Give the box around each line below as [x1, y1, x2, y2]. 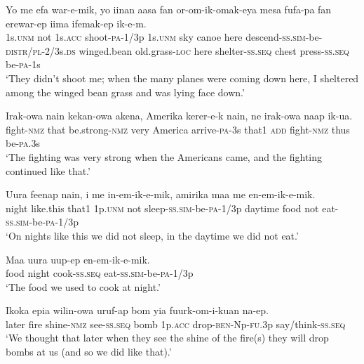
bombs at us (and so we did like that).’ [6, 344, 172, 359]
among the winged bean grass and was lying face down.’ [6, 84, 245, 99]
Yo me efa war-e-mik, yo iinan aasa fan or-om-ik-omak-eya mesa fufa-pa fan [6, 2, 332, 16]
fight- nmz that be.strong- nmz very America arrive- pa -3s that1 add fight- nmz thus [6, 122, 350, 136]
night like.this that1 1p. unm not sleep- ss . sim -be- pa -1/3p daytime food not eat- [6, 200, 339, 215]
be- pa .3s [6, 136, 40, 150]
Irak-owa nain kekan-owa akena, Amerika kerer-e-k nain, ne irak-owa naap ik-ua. [6, 108, 353, 123]
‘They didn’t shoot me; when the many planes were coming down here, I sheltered [6, 70, 359, 85]
